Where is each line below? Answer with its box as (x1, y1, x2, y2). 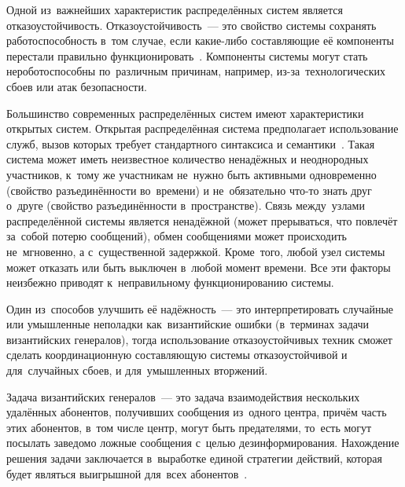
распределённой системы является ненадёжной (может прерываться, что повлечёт (6, 212, 398, 229)
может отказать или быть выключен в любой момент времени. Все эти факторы (6, 258, 391, 275)
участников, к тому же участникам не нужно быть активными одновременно (6, 166, 377, 182)
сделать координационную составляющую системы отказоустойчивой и (6, 346, 348, 363)
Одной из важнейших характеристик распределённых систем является (6, 2, 343, 17)
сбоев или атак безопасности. (6, 78, 147, 94)
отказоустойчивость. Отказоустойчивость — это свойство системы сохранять (6, 16, 377, 33)
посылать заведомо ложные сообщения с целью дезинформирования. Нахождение (6, 434, 399, 451)
